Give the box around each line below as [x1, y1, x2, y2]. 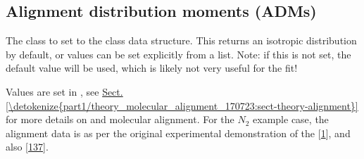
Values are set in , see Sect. [6, 84, 123, 98]
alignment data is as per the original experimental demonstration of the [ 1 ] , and [6, 125, 351, 140]
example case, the [253, 112, 329, 127]
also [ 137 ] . [6, 139, 49, 154]
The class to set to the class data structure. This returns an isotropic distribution [6, 33, 357, 48]
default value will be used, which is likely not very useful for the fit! [6, 61, 298, 75]
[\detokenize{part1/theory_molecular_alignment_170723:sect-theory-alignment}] [6, 98, 358, 113]
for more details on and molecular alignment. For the [6, 112, 234, 127]
